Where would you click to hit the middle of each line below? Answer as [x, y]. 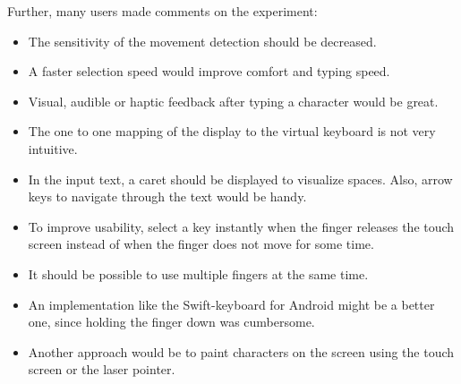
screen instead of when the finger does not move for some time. [201, 244]
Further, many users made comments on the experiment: [162, 11]
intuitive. [53, 148]
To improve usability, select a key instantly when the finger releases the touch [241, 226]
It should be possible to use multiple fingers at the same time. [198, 273]
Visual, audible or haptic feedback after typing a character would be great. [233, 101]
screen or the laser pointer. [102, 369]
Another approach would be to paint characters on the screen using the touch [241, 351]
